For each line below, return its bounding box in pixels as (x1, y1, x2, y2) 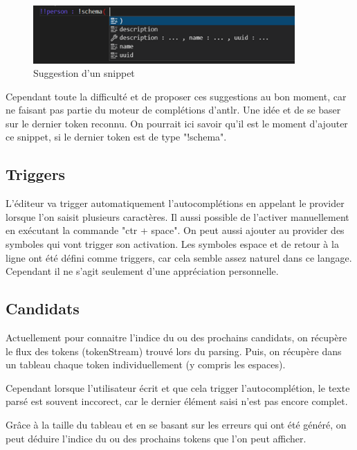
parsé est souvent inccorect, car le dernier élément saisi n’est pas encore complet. (6, 394, 348, 408)
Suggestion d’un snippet (33, 66, 135, 80)
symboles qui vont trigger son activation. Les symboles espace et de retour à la (6, 237, 339, 251)
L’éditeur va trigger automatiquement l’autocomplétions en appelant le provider (6, 196, 345, 210)
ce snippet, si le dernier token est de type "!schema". (6, 129, 227, 144)
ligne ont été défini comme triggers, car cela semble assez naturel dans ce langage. (6, 250, 352, 264)
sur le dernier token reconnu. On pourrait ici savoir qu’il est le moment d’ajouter (6, 116, 348, 130)
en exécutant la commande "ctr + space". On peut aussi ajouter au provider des (6, 223, 345, 237)
